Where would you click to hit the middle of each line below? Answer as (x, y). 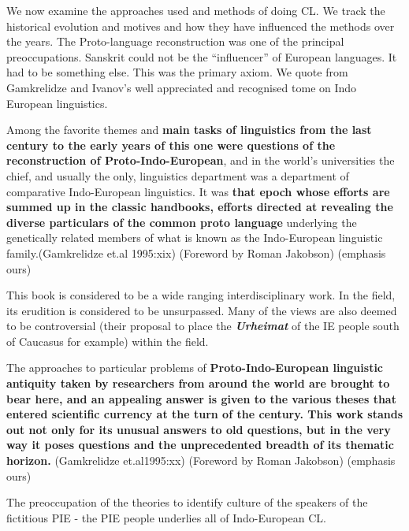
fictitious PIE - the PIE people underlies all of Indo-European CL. (166, 517)
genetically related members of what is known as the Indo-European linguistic (195, 238)
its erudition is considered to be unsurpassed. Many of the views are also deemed (202, 310)
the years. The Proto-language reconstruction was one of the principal (175, 41)
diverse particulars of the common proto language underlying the (182, 222)
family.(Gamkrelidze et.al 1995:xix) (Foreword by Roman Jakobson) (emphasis (196, 253)
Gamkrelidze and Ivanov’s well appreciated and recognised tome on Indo (182, 87)
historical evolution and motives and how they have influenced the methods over (201, 26)
